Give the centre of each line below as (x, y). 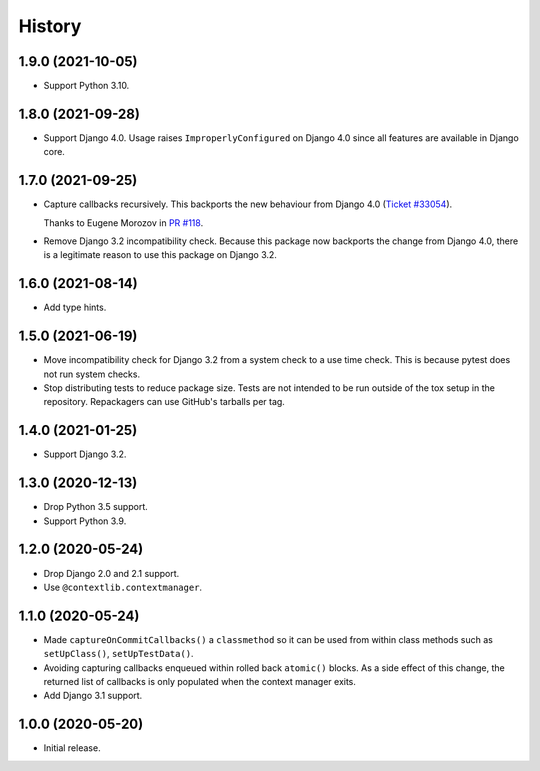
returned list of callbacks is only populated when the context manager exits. (200, 681)
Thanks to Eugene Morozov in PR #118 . (123, 222)
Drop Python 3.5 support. (96, 507)
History (50, 26)
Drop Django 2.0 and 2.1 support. (111, 573)
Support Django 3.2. (85, 454)
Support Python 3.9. (85, 521)
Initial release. (72, 748)
